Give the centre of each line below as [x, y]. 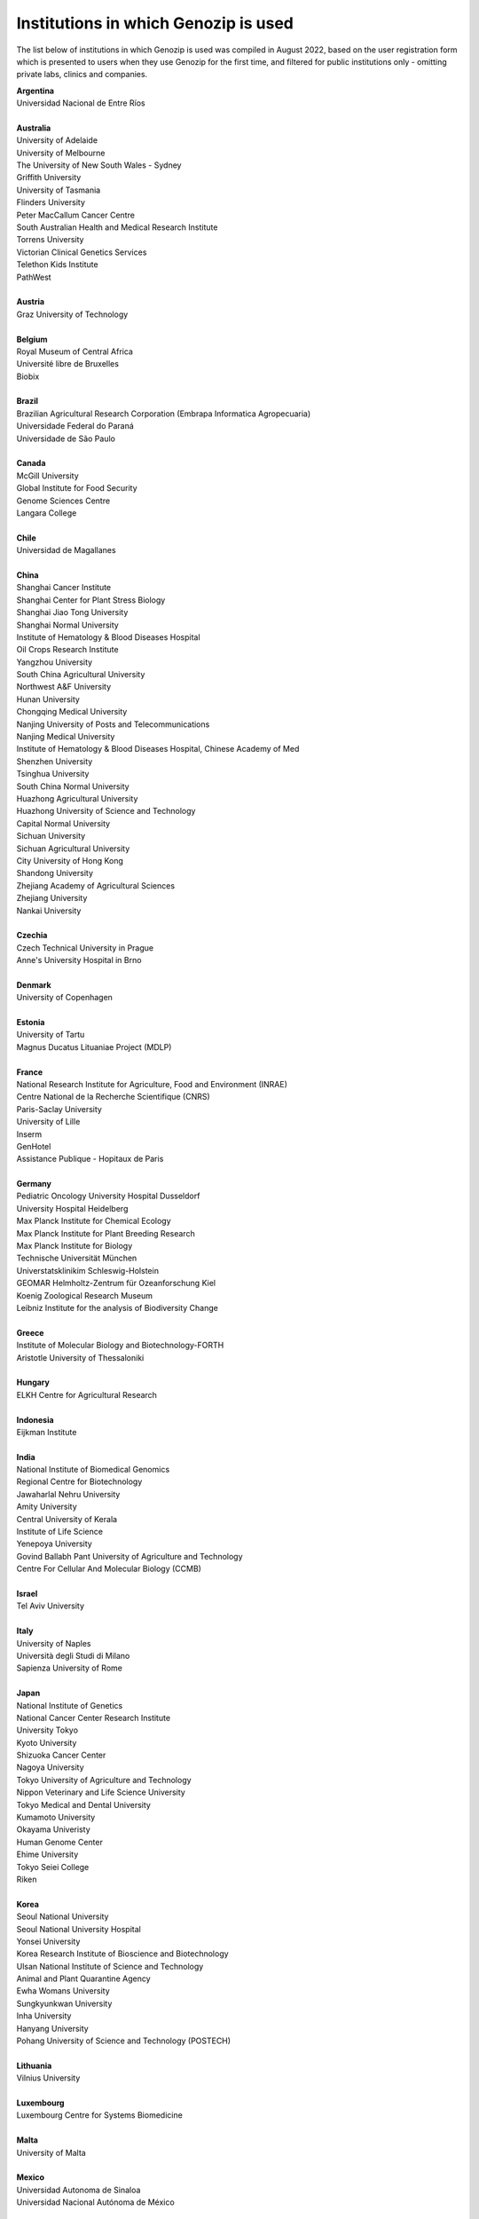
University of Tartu [51, 1035]
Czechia [32, 936]
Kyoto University [47, 1742]
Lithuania [34, 2065]
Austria [30, 302]
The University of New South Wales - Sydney [99, 165]
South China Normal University [73, 786]
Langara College [47, 513]
